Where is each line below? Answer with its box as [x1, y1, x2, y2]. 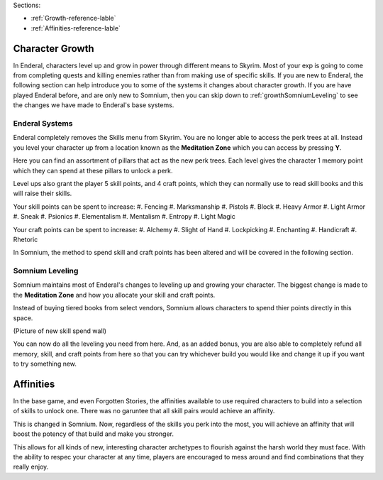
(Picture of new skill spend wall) [13, 327, 106, 335]
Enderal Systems [13, 119, 73, 129]
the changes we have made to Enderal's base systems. [13, 101, 174, 109]
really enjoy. [13, 462, 49, 471]
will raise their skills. [13, 189, 72, 198]
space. [13, 313, 33, 322]
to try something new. [13, 359, 77, 369]
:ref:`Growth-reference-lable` [30, 14, 116, 23]
